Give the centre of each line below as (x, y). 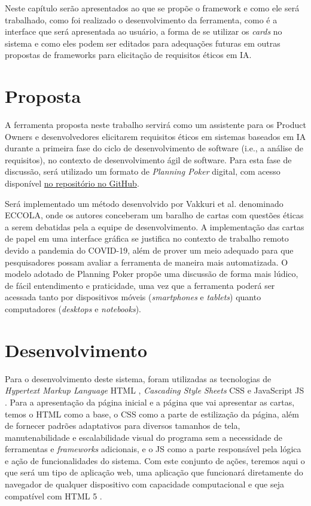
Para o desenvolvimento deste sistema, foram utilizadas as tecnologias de (138, 378)
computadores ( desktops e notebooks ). (73, 309)
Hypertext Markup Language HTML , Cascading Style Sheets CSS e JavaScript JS (155, 390)
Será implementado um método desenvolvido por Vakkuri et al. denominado (144, 203)
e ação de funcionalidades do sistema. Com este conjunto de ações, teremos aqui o (155, 460)
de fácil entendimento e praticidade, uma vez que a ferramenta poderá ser (140, 285)
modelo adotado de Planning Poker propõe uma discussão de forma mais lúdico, (152, 274)
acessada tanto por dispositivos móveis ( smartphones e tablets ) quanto (133, 297)
